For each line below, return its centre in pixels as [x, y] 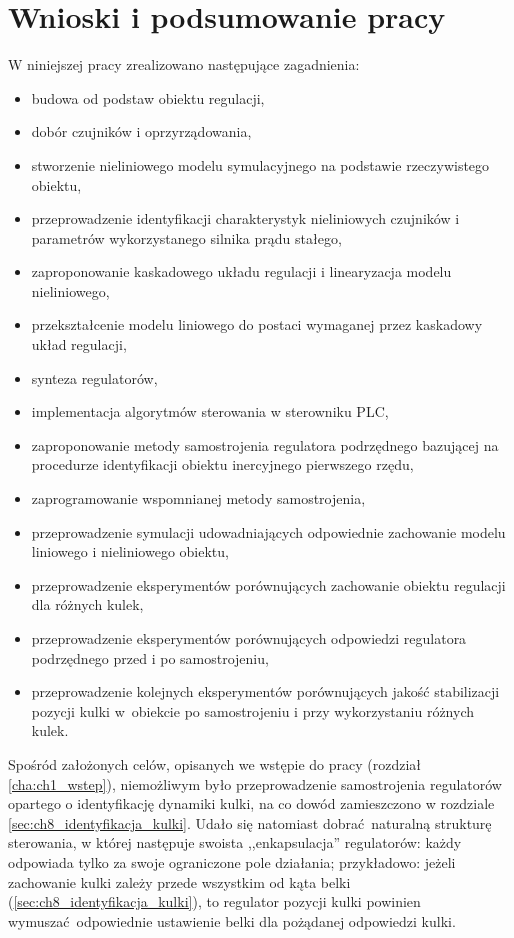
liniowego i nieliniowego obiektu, [130, 551]
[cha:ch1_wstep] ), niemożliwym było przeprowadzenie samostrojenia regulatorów [255, 783]
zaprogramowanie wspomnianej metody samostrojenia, [198, 498]
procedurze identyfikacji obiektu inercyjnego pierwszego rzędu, [222, 464]
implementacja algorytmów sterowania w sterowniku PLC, [210, 411]
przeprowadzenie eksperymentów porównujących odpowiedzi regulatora [249, 638]
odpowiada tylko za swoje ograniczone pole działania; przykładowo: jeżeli [232, 861]
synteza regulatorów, [94, 377]
